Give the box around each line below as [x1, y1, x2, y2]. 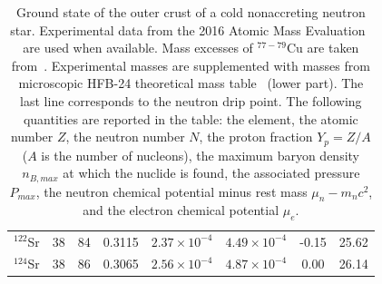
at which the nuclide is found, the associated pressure [63, 163, 360, 182]
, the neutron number [65, 127, 185, 146]
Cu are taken [287, 38, 359, 57]
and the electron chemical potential [83, 201, 279, 220]
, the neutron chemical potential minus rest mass [35, 181, 308, 201]
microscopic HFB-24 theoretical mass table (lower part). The [18, 73, 364, 93]
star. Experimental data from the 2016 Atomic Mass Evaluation [10, 20, 366, 39]
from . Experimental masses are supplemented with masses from [11, 55, 370, 74]
